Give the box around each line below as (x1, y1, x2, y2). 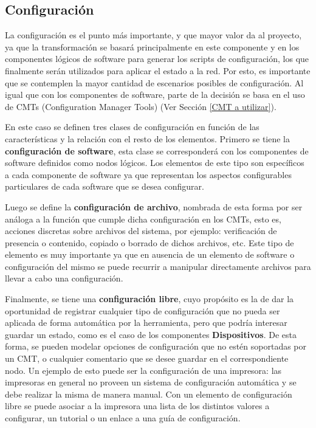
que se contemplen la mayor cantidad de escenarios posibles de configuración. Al (5, 76, 304, 89)
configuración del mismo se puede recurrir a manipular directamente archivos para (5, 260, 311, 272)
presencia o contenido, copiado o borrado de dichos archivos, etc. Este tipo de (5, 236, 294, 249)
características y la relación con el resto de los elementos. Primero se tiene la (5, 132, 290, 145)
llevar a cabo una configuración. (5, 272, 123, 285)
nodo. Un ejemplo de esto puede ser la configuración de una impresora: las (5, 364, 282, 376)
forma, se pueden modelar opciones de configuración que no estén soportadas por (5, 340, 307, 353)
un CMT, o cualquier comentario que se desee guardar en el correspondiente (5, 352, 289, 365)
